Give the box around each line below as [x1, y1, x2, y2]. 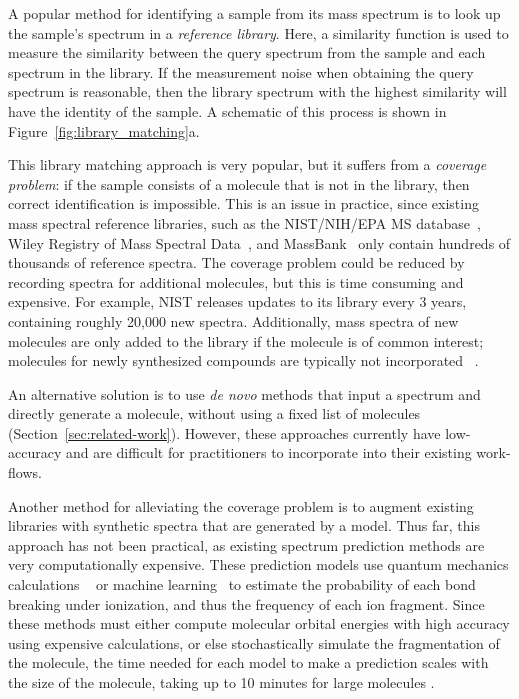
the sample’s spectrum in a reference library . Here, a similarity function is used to [8, 22, 509, 43]
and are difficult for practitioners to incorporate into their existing [65, 442, 472, 463]
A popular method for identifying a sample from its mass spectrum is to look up [8, 3, 501, 23]
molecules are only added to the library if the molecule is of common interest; [8, 330, 484, 351]
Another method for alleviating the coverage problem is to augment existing [8, 495, 474, 516]
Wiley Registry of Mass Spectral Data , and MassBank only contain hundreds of [8, 232, 511, 253]
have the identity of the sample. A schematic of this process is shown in [8, 100, 447, 121]
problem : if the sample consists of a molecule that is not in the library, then [8, 173, 470, 194]
